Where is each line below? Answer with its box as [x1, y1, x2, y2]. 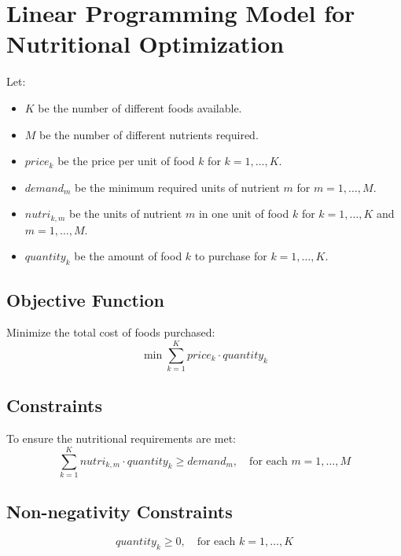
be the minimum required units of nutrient [75, 179, 280, 195]
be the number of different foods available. [38, 99, 242, 116]
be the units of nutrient [69, 205, 182, 222]
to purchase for [194, 248, 267, 264]
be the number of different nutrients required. [39, 126, 259, 142]
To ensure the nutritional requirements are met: [6, 430, 237, 447]
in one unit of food [198, 205, 289, 222]
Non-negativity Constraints [6, 499, 233, 524]
